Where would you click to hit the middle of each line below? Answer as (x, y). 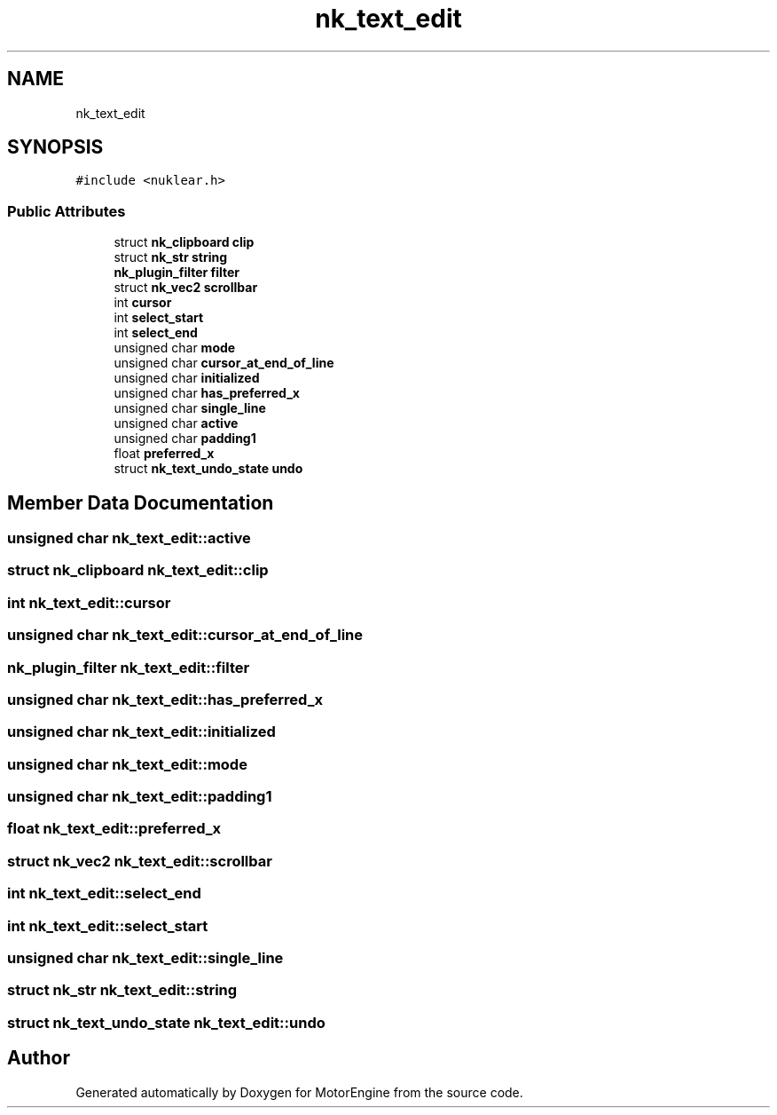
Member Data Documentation (141, 502)
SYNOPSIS (55, 147)
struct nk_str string (171, 257)
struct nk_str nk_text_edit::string (122, 990)
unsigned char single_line (190, 408)
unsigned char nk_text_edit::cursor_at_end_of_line (185, 635)
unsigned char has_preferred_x (207, 393)
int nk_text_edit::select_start (108, 925)
